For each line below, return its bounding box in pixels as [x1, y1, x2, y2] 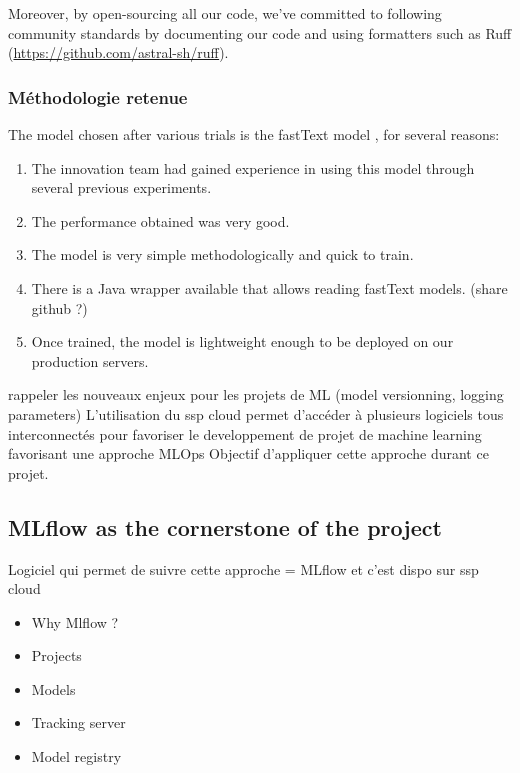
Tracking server [31, 712, 126, 733]
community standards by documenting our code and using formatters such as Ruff [8, 22, 512, 43]
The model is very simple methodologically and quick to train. [31, 244, 414, 265]
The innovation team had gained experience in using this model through [31, 157, 475, 178]
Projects [31, 645, 82, 666]
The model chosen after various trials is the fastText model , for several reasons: [8, 124, 500, 144]
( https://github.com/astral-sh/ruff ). [8, 42, 229, 63]
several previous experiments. [31, 177, 212, 198]
